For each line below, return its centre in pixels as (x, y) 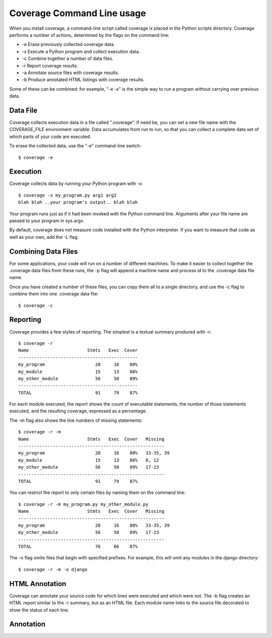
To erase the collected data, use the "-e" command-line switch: (75, 146)
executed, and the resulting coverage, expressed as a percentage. (78, 411)
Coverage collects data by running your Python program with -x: (76, 183)
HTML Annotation (38, 584)
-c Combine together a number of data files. (67, 58)
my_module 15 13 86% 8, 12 (89, 460)
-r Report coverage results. (50, 66)
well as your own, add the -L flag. (44, 237)
